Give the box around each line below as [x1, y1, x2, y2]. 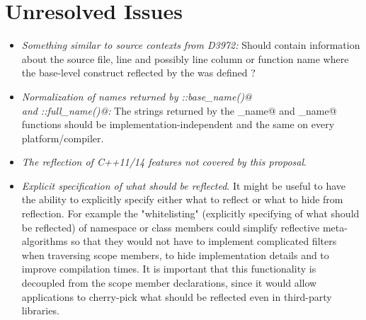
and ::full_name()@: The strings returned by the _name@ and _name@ [21, 103, 337, 118]
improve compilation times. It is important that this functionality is [21, 261, 316, 276]
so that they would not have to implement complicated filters [71, 234, 337, 248]
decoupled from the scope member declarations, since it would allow [21, 275, 317, 290]
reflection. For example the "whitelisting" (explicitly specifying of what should [21, 206, 360, 221]
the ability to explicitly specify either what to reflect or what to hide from [21, 192, 343, 207]
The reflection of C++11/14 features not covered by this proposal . [21, 154, 307, 169]
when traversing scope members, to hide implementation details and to [21, 247, 329, 262]
